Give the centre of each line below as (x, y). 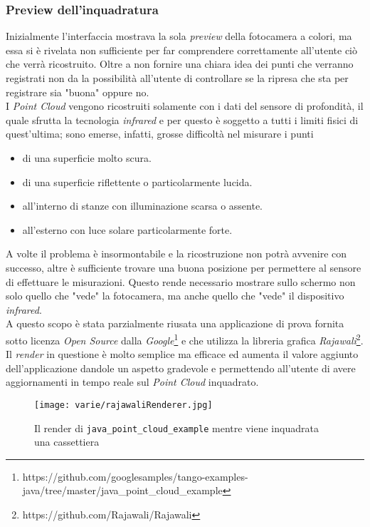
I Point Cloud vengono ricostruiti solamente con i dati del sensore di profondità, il (185, 106)
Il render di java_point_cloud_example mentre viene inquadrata (176, 428)
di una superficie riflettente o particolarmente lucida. (137, 181)
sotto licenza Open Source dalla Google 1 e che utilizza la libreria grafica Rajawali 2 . (185, 339)
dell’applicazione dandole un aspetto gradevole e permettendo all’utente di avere (181, 368)
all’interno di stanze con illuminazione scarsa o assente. (143, 206)
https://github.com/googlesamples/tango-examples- (135, 476)
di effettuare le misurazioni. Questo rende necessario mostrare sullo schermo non (181, 281)
